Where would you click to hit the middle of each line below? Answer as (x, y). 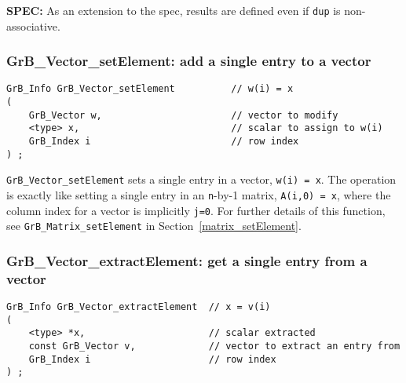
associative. (33, 26)
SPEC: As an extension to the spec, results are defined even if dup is (174, 10)
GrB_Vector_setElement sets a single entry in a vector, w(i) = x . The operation (201, 179)
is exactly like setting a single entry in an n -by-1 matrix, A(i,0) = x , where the (199, 195)
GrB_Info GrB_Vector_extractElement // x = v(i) (139, 307)
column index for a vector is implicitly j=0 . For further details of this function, (196, 210)
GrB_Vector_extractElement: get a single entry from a (187, 260)
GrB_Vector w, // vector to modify (183, 115)
